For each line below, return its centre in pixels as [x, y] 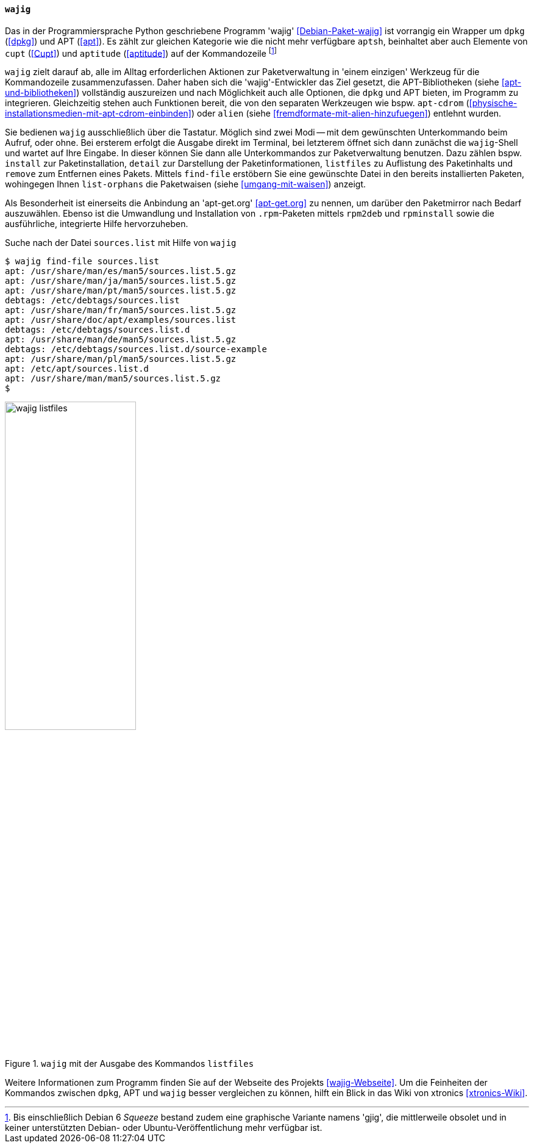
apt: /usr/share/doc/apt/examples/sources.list [121, 320]
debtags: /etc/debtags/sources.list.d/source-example [136, 349]
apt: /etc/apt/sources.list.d [77, 369]
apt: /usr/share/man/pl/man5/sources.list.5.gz [121, 359]
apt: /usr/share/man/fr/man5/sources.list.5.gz [121, 310]
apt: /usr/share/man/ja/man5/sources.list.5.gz [121, 281]
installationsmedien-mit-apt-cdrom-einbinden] [98, 114]
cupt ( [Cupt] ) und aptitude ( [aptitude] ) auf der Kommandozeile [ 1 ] [141, 52]
